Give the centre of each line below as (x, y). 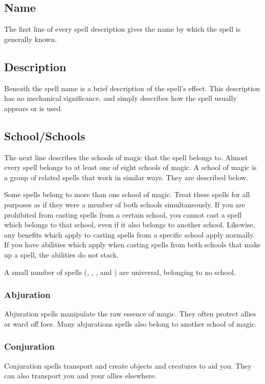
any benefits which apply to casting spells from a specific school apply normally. (130, 234)
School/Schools (45, 135)
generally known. (31, 39)
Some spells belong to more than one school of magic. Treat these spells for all (127, 194)
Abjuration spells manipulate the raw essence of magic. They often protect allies (130, 314)
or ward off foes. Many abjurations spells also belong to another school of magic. (130, 323)
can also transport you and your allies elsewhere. (80, 376)
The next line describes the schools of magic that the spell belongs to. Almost (126, 157)
